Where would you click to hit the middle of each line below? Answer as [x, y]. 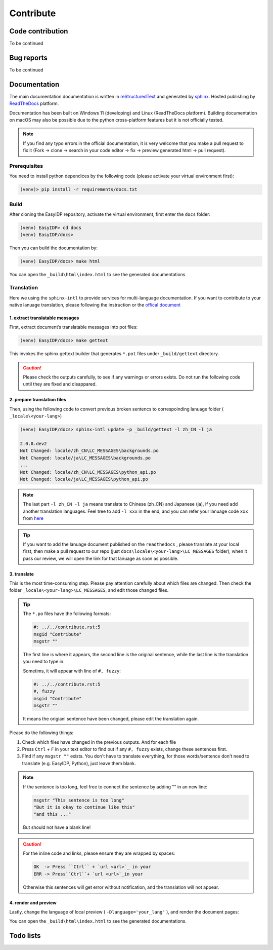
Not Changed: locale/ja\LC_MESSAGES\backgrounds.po [85, 458]
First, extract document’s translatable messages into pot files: [74, 327]
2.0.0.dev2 [33, 444]
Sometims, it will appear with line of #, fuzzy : [72, 671]
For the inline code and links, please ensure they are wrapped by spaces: [99, 853]
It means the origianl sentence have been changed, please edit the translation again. [111, 718]
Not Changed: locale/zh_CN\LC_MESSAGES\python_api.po [88, 472]
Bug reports [29, 58]
